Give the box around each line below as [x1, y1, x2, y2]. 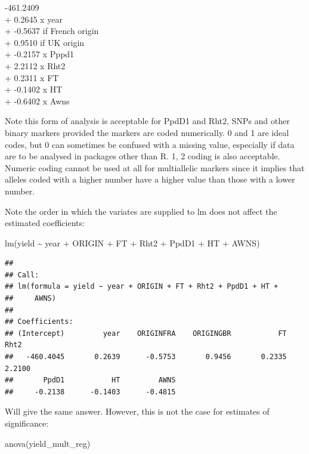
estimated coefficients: [5, 217, 85, 229]
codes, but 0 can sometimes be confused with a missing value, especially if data [5, 138, 295, 150]
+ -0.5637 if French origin [5, 24, 99, 37]
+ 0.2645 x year [5, 13, 63, 25]
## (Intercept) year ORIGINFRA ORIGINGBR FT [5, 329, 287, 338]
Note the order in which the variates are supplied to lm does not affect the [5, 205, 277, 217]
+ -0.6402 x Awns [5, 94, 70, 107]
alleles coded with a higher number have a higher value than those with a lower [5, 173, 295, 186]
